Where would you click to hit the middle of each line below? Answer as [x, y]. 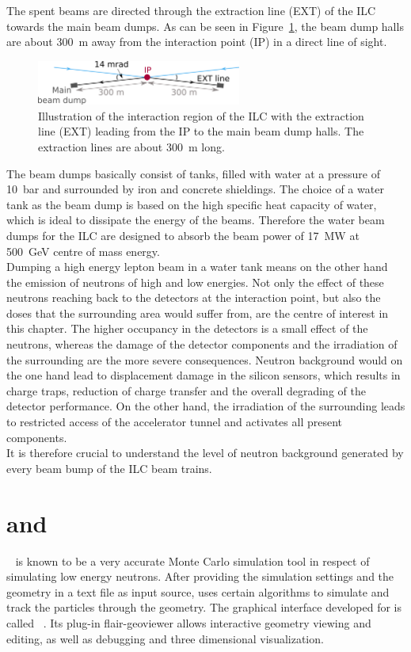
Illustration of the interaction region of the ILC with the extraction [201, 115]
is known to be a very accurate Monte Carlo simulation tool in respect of [192, 560]
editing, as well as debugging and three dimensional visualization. [165, 638]
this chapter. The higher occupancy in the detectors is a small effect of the [187, 328]
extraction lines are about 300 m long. [131, 146]
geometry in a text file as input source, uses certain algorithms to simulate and [198, 591]
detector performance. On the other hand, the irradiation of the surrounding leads [206, 406]
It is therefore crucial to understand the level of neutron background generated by [205, 453]
